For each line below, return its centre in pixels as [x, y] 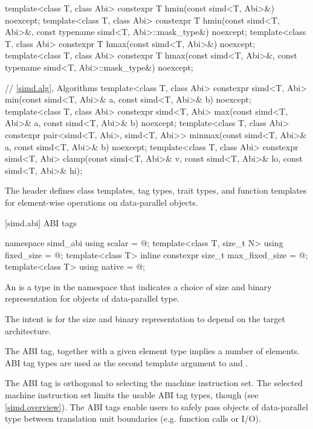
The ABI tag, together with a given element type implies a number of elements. [153, 351]
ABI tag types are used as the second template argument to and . [127, 362]
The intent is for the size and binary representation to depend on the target [145, 319]
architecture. [28, 330]
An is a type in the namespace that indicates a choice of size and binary [138, 286]
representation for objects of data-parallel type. [92, 298]
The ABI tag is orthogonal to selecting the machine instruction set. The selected [154, 383]
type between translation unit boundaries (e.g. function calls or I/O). [133, 418]
